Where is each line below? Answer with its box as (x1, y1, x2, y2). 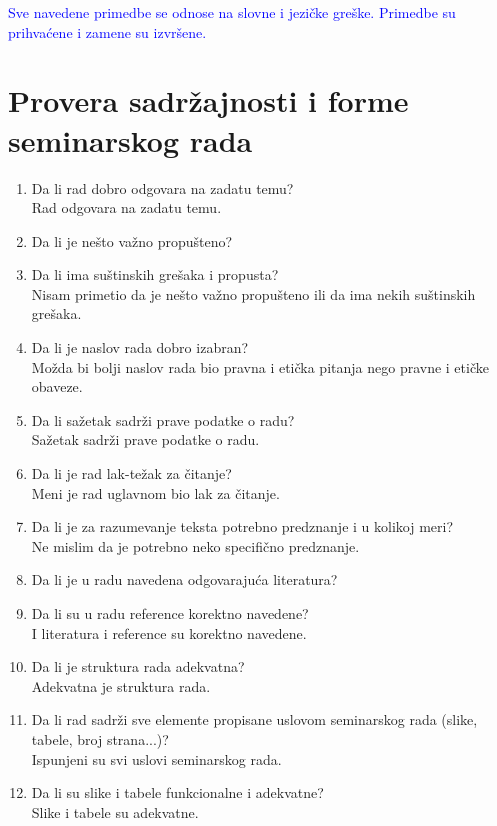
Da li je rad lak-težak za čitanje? (31, 463, 232, 484)
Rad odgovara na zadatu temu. (31, 197, 222, 218)
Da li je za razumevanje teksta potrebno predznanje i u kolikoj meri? (31, 516, 453, 537)
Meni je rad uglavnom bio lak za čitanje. (31, 482, 280, 503)
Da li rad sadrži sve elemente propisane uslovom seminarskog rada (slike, (31, 709, 478, 730)
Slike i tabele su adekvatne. (31, 801, 199, 822)
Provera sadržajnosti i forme (8, 80, 409, 121)
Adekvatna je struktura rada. (31, 675, 211, 696)
